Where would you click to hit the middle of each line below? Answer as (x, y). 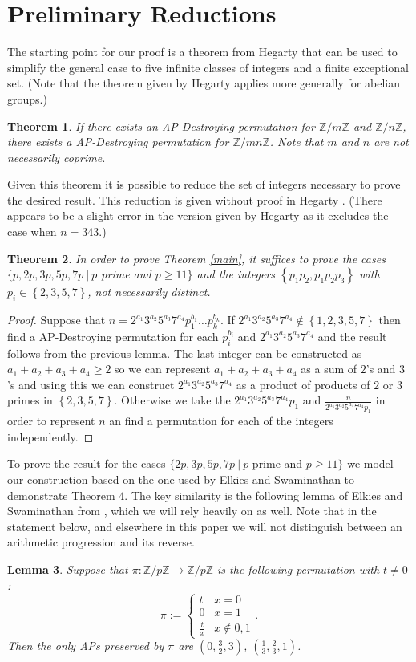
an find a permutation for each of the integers (221, 421)
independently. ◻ (50, 436)
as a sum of (329, 369)
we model (370, 463)
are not (391, 142)
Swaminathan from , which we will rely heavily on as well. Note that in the (192, 511)
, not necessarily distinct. (149, 292)
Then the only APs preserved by (86, 646)
